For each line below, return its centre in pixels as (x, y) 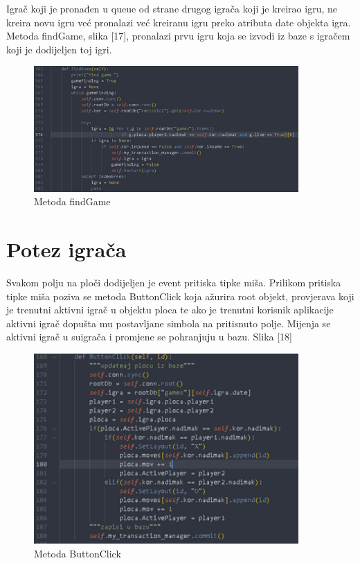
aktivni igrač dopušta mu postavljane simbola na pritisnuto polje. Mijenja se (169, 323)
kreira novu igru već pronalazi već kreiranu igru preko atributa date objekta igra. (179, 22)
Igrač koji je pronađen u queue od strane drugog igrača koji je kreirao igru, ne (172, 8)
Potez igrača (66, 249)
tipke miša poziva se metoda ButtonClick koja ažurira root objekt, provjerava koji (180, 296)
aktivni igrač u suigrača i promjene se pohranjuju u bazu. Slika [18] (149, 337)
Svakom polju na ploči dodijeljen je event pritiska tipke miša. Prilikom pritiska (174, 283)
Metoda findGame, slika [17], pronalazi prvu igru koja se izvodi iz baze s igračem (178, 36)
